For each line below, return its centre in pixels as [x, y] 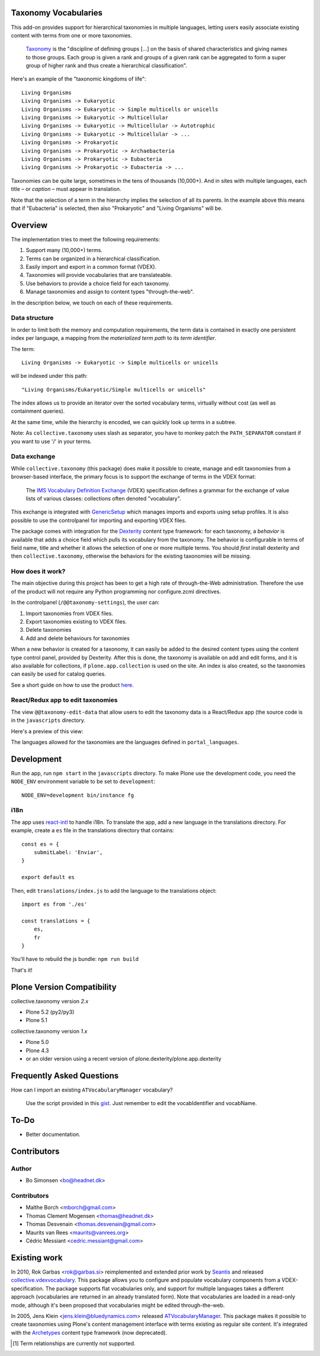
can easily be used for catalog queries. [59, 674]
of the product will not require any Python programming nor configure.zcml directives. [116, 591]
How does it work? [38, 571]
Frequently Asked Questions [65, 1076]
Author [21, 1169]
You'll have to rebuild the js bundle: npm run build [75, 959]
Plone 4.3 [37, 1051]
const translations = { [56, 921]
